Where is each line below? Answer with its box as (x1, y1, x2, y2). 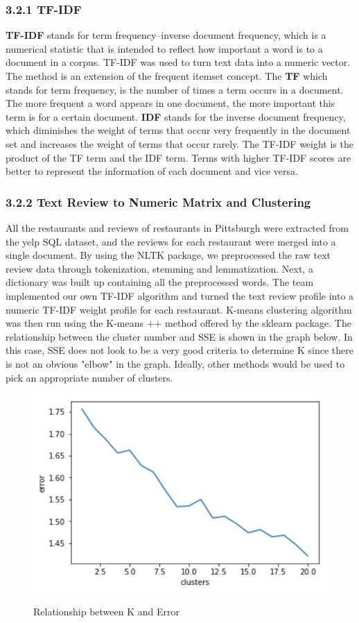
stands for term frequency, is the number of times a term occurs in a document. (6, 82, 344, 96)
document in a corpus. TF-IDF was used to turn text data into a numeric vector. (6, 55, 351, 69)
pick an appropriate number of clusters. (6, 370, 173, 384)
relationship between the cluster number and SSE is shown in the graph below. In (6, 329, 353, 343)
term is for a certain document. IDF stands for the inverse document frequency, (6, 109, 346, 123)
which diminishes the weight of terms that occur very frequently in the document (6, 123, 351, 137)
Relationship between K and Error (33, 604, 179, 618)
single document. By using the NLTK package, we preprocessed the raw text (6, 248, 331, 262)
